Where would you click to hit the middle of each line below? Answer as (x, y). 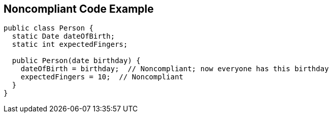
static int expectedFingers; (70, 45)
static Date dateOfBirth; (63, 36)
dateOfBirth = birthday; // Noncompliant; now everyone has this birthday (175, 69)
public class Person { (49, 28)
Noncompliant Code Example (79, 9)
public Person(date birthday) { (76, 61)
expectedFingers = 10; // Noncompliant (102, 77)
